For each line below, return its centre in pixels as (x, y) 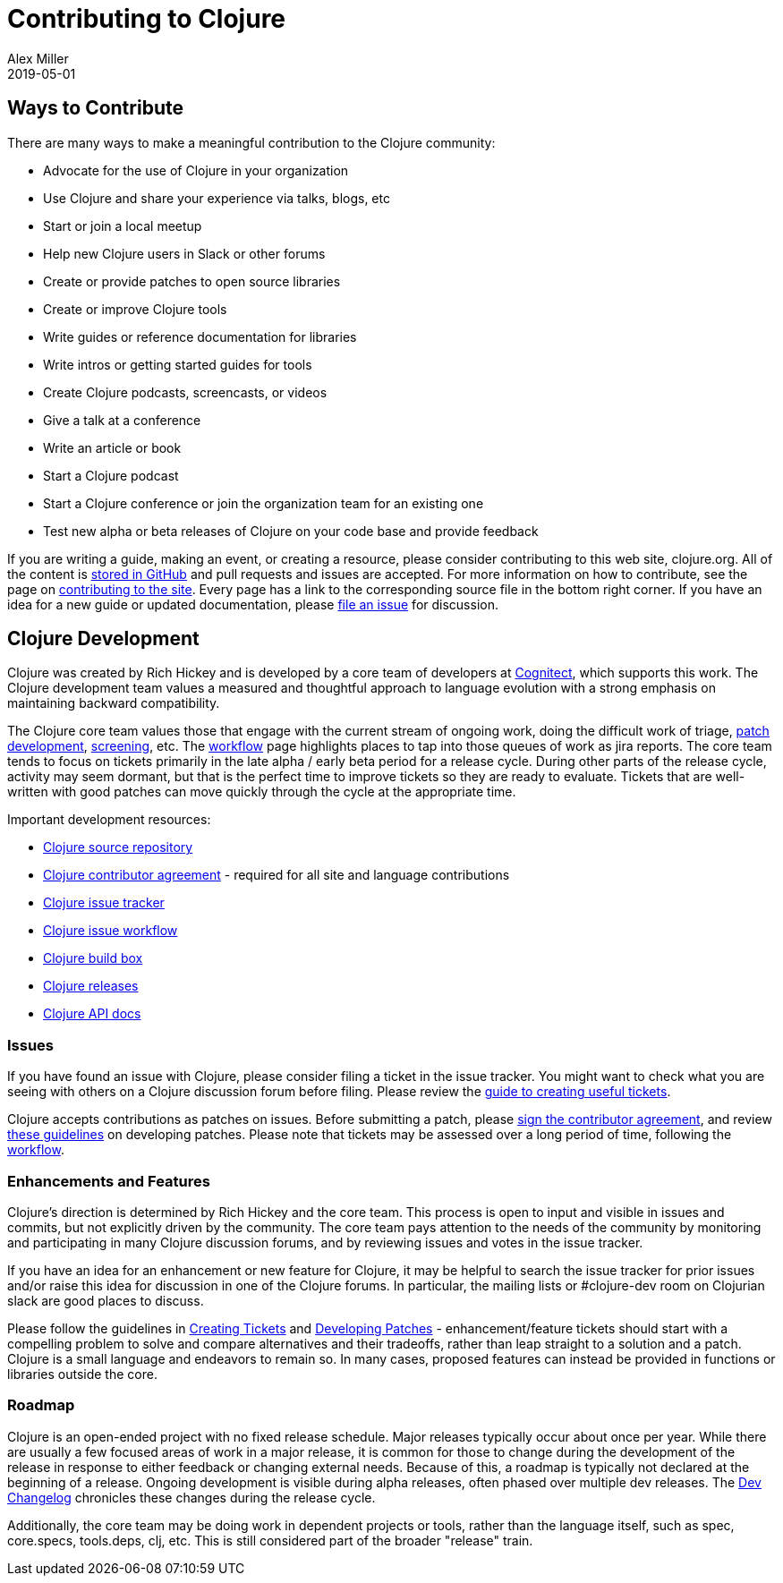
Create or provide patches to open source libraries (192, 281)
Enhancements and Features (109, 1181)
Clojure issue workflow (111, 931)
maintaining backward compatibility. (114, 703)
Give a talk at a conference (122, 420)
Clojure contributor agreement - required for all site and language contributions (277, 875)
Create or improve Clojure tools (135, 309)
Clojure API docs (92, 1014)
